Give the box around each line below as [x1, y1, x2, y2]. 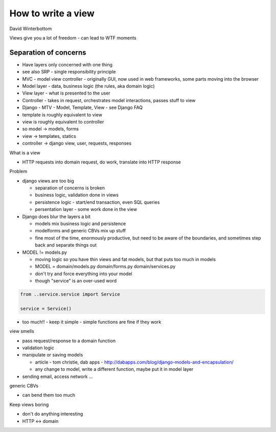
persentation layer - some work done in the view [35, 206, 137, 212]
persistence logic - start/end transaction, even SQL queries [35, 199, 160, 205]
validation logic [22, 345, 55, 351]
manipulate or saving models [22, 352, 83, 358]
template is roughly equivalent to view [22, 111, 102, 117]
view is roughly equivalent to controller [22, 118, 104, 125]
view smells [9, 328, 34, 334]
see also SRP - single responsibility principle [22, 69, 116, 75]
